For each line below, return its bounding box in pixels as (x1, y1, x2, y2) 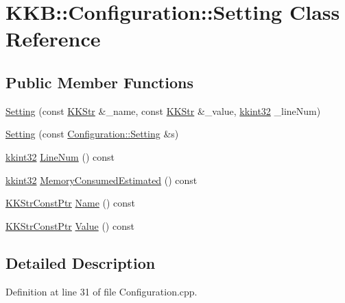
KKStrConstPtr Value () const (5, 218, 134, 233)
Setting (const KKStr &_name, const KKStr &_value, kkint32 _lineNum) (5, 103, 321, 118)
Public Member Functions (5, 71, 193, 92)
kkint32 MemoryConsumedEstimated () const (5, 172, 198, 187)
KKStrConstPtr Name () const (5, 196, 136, 210)
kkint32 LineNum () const (5, 149, 115, 163)
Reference (5, 25, 101, 53)
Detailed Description (5, 252, 156, 273)
